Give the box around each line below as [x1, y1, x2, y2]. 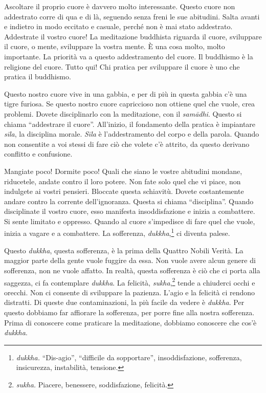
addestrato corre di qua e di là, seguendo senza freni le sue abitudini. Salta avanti [4, 11, 260, 21]
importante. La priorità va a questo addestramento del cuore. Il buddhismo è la [4, 51, 253, 61]
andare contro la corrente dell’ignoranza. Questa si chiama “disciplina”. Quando [4, 195, 254, 206]
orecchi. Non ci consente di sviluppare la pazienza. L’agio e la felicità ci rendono [4, 287, 255, 297]
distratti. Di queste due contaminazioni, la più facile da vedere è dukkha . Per [4, 297, 245, 308]
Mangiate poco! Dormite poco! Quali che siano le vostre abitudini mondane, [4, 165, 242, 176]
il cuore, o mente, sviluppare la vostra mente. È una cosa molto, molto [4, 41, 225, 52]
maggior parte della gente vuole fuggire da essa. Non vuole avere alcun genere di [4, 255, 256, 266]
